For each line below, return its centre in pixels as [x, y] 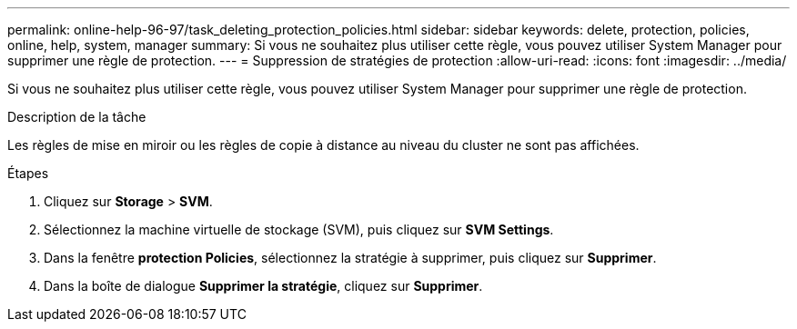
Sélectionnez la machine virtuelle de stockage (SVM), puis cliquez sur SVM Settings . [299, 229]
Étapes [28, 173]
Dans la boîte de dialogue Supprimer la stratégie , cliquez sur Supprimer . [263, 286]
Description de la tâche [77, 117]
